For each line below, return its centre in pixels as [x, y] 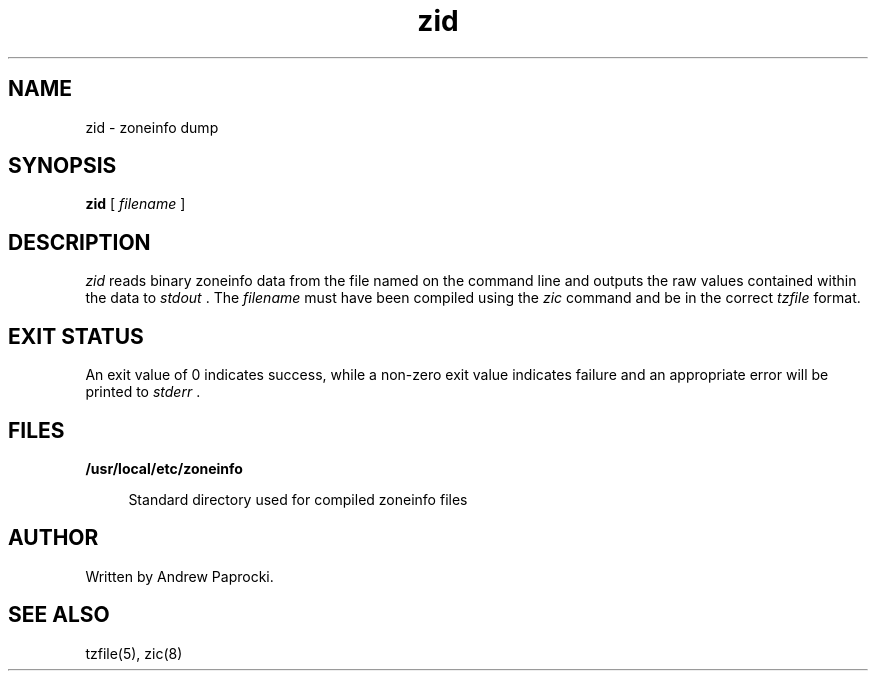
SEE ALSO [59, 615]
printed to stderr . [143, 392]
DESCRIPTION [79, 242]
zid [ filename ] [135, 204]
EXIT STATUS [76, 336]
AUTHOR [53, 538]
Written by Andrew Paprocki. [179, 576]
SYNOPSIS [62, 166]
